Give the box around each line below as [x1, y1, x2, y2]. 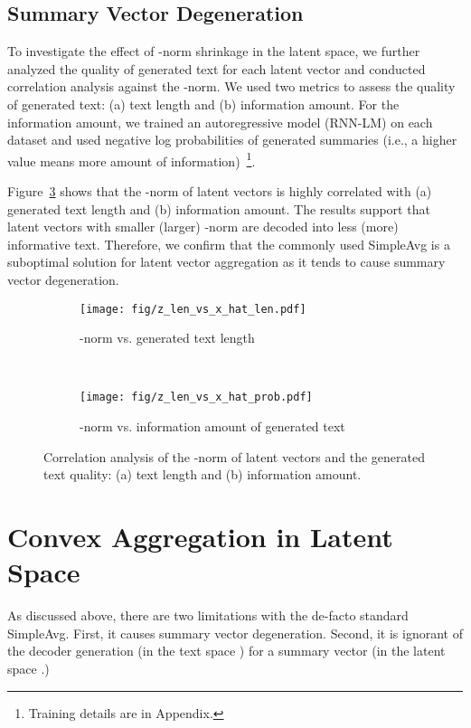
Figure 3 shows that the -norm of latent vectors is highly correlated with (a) [7, 182, 432, 201]
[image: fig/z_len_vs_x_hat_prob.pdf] [80, 391, 313, 404]
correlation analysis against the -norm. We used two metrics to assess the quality [7, 77, 456, 96]
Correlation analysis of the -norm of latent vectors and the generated [43, 447, 425, 466]
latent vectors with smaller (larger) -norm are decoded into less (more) [7, 217, 399, 236]
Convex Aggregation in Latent [7, 518, 393, 555]
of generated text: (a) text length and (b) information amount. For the [7, 94, 400, 113]
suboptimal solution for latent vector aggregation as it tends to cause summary [7, 252, 446, 271]
